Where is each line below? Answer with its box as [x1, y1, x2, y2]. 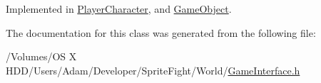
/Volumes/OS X [6, 49, 77, 64]
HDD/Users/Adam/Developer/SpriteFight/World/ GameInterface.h [6, 62, 300, 77]
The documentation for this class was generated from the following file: [6, 25, 316, 40]
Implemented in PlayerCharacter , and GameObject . [6, 1, 232, 16]
